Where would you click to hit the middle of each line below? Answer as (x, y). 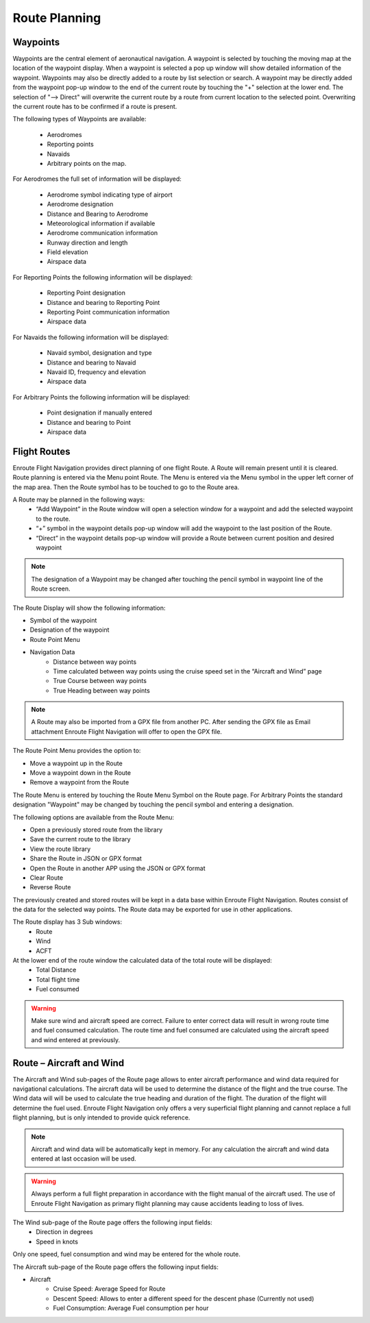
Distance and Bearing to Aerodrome (98, 214)
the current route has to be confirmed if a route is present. (95, 107)
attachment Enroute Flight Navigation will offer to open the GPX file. (127, 731)
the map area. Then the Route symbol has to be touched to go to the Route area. (126, 487)
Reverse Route (50, 887)
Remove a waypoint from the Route (79, 782)
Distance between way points (95, 662)
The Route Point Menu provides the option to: (77, 751)
